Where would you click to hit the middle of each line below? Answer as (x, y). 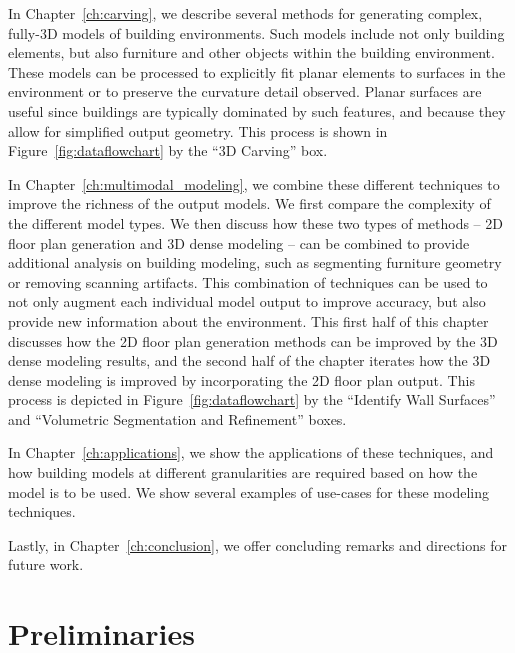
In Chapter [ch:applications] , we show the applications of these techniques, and (251, 452)
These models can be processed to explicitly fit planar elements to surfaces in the (257, 71)
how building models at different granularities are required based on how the (243, 472)
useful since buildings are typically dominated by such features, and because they (257, 110)
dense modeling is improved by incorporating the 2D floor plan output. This (241, 379)
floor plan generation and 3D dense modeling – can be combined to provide (239, 242)
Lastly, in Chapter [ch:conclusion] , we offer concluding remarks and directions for (257, 544)
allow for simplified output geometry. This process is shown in (198, 130)
